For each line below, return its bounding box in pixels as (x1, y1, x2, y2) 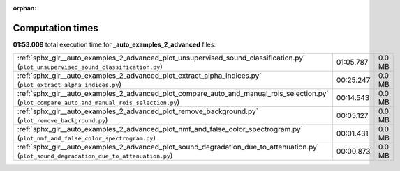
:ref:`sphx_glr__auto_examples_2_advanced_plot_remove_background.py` (17, 106, 258, 116)
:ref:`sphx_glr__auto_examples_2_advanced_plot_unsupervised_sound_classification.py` (17, 53, 306, 63)
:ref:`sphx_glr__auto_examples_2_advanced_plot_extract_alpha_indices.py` (17, 71, 262, 81)
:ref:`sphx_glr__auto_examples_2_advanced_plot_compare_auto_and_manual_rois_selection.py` (17, 89, 329, 99)
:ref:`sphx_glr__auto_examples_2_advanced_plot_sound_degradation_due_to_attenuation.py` (17, 142, 320, 152)
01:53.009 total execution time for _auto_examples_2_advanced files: (13, 40, 216, 49)
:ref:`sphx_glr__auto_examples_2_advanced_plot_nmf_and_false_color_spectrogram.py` (17, 124, 304, 134)
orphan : (13, 4, 37, 12)
